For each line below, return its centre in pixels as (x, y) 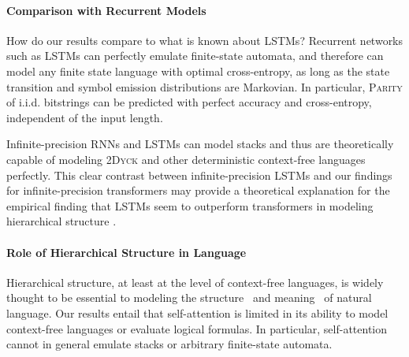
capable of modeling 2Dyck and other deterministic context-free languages (186, 159)
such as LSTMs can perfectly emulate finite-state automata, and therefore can (195, 56)
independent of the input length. (85, 117)
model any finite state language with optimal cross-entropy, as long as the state (198, 71)
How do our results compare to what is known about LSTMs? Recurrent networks (205, 40)
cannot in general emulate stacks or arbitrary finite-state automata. (169, 344)
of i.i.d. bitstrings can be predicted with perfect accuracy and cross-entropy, (189, 102)
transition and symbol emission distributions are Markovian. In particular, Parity (204, 86)
